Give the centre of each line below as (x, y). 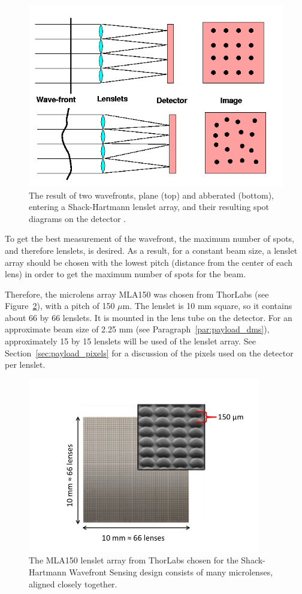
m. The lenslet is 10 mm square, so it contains (207, 306)
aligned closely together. (73, 583)
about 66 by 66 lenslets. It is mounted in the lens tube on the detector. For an (149, 317)
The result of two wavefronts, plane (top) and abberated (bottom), (152, 195)
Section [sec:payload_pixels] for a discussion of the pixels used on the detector (149, 352)
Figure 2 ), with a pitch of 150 (60, 306)
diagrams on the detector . (77, 218)
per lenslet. (25, 364)
